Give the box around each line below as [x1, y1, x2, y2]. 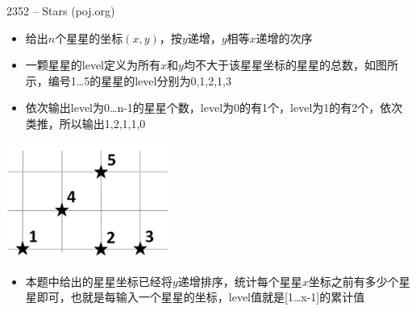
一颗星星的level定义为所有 [25, 56, 161, 73]
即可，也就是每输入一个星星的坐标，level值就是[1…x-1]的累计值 [36, 288, 365, 305]
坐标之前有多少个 [308, 272, 399, 289]
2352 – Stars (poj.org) [6, 2, 115, 19]
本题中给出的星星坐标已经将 [25, 272, 173, 289]
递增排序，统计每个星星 [177, 272, 302, 289]
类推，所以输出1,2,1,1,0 [25, 114, 146, 131]
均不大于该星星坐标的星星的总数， [183, 56, 364, 73]
